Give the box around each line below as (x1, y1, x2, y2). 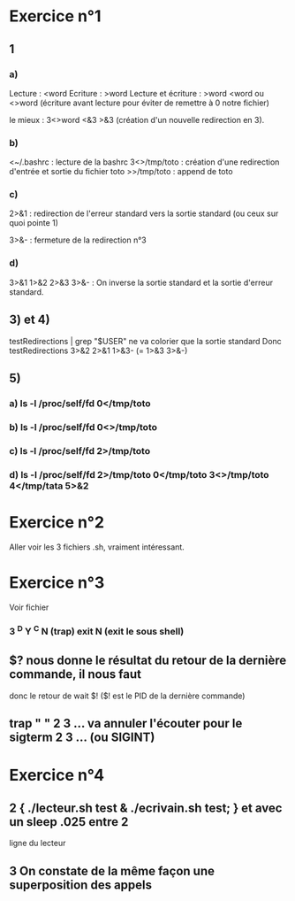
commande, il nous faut (9, 666, 141, 682)
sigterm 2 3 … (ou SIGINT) (9, 730, 155, 745)
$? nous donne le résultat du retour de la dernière (9, 653, 287, 668)
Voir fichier (9, 602, 49, 612)
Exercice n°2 (9, 512, 104, 532)
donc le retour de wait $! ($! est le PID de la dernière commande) (9, 690, 246, 701)
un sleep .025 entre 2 (9, 814, 129, 829)
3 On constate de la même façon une (9, 863, 215, 878)
